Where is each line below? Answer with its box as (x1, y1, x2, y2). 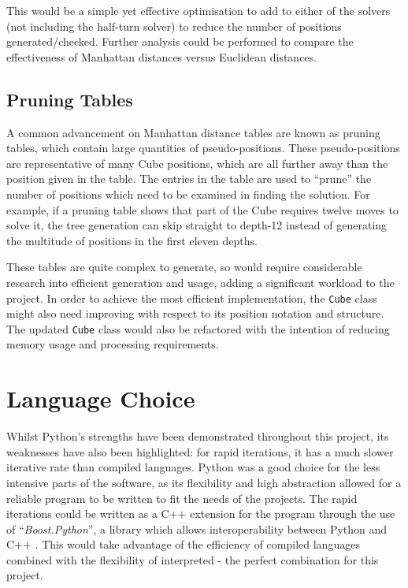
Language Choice (6, 382, 195, 415)
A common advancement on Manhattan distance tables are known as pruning (6, 124, 380, 140)
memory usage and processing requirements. (6, 336, 219, 352)
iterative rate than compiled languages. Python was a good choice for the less (6, 459, 380, 475)
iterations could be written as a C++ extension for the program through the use (6, 505, 395, 522)
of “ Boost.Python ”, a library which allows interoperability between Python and (6, 520, 388, 537)
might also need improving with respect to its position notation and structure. (6, 305, 384, 322)
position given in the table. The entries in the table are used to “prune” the (6, 170, 372, 187)
